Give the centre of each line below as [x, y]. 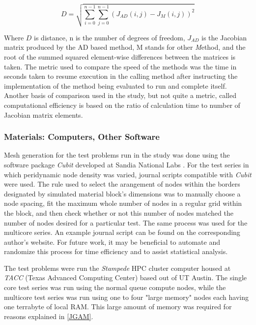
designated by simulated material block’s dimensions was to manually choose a [122, 193]
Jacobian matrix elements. [43, 114]
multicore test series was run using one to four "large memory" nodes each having [127, 297]
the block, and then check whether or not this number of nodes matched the [119, 212]
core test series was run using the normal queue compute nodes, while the [115, 287]
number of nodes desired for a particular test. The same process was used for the [126, 222]
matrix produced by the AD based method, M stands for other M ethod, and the [125, 47]
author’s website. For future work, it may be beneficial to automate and [112, 242]
